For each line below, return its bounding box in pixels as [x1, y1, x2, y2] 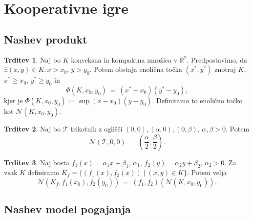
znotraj [214, 64, 236, 74]
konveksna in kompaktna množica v [71, 54, 178, 65]
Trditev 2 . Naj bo [4, 123, 61, 133]
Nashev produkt [4, 31, 87, 46]
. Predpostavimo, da [187, 54, 248, 65]
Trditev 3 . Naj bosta [4, 157, 69, 167]
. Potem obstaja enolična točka [89, 64, 182, 74]
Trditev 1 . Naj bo [4, 54, 61, 65]
